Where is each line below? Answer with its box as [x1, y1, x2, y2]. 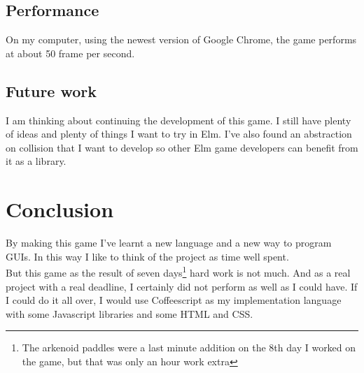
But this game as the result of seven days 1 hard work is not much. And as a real [6, 263, 351, 279]
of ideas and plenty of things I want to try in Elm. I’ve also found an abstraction [6, 126, 352, 141]
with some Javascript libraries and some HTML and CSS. [6, 306, 253, 321]
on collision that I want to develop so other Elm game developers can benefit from [6, 140, 358, 154]
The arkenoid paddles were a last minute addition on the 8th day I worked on [22, 340, 356, 355]
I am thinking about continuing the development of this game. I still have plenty [6, 112, 351, 127]
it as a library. [6, 154, 66, 168]
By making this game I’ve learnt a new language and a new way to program [6, 235, 332, 250]
